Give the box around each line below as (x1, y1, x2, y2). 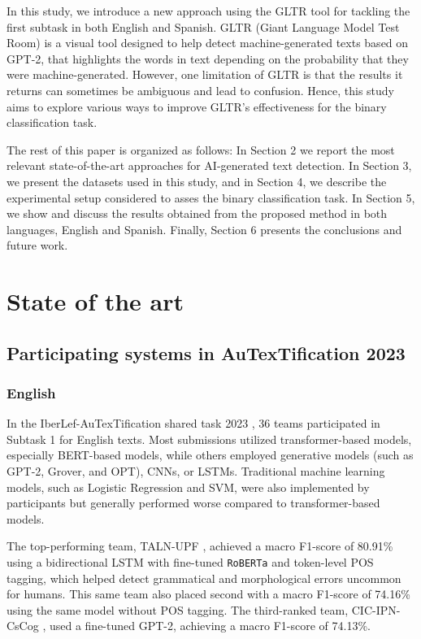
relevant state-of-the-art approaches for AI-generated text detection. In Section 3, (7, 157, 412, 174)
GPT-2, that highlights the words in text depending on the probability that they (7, 50, 409, 67)
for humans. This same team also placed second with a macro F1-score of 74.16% (7, 585, 410, 602)
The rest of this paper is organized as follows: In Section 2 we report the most (7, 141, 395, 158)
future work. (7, 237, 68, 254)
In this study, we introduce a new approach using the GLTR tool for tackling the (7, 2, 410, 19)
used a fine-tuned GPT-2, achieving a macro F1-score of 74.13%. (49, 617, 371, 634)
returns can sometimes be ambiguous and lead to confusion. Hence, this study (7, 81, 394, 98)
